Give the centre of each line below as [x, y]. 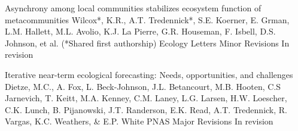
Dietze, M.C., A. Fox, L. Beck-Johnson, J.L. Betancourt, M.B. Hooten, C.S [143, 86]
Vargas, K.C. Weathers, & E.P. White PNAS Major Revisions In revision [139, 121]
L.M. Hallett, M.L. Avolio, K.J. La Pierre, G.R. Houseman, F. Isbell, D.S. [140, 31]
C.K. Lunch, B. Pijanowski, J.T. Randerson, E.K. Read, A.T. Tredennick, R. [146, 109]
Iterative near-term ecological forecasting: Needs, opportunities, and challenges [149, 74]
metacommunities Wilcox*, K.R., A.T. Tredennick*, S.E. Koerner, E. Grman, [147, 19]
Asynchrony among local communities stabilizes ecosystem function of [133, 8]
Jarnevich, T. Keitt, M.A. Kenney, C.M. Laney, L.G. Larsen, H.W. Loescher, [146, 98]
